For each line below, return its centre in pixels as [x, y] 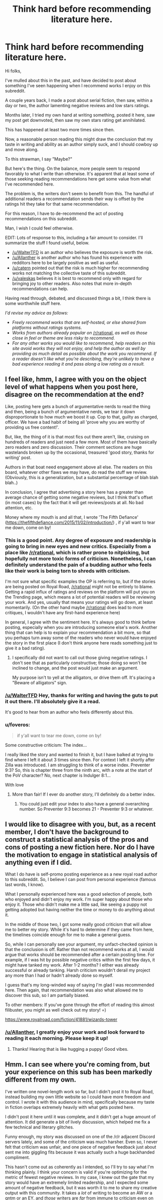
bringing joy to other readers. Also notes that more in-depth [72, 283]
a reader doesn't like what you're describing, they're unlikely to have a [83, 359]
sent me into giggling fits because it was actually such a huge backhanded [80, 1152]
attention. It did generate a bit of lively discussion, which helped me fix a [78, 1122]
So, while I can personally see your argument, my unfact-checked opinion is [81, 944]
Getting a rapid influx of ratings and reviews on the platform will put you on [80, 592]
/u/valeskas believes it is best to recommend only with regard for [77, 278]
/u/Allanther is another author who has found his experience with [77, 257]
